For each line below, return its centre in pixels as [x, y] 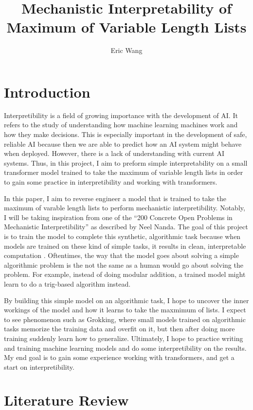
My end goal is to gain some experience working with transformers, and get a [119, 357]
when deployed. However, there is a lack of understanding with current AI [114, 153]
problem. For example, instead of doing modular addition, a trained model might [125, 274]
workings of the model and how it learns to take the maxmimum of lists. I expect [125, 310]
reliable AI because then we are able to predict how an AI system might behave [123, 144]
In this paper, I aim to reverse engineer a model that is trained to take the [115, 198]
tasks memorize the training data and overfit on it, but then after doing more [119, 329]
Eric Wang [126, 50]
